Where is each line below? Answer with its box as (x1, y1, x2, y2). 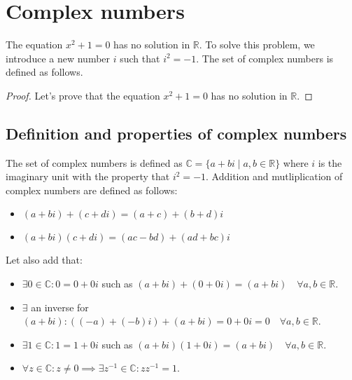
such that (120, 50, 160, 65)
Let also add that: (6, 252, 83, 267)
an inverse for (31, 299, 89, 314)
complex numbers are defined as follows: (6, 182, 178, 197)
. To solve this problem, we (199, 37, 315, 52)
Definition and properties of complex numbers (6, 122, 347, 144)
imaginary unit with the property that (6, 169, 170, 184)
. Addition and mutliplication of (206, 169, 343, 184)
